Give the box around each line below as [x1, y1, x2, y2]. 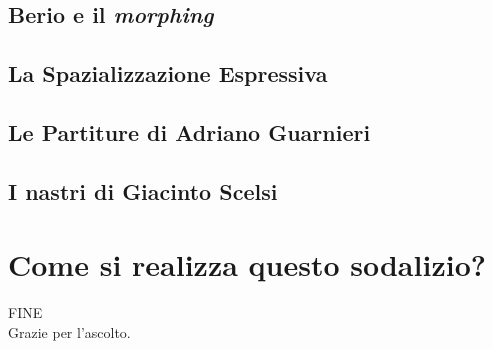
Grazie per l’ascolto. [8, 321, 131, 342]
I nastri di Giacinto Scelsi [8, 175, 278, 206]
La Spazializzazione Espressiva [8, 58, 328, 89]
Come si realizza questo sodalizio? [8, 244, 486, 285]
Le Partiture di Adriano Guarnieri [8, 116, 371, 147]
